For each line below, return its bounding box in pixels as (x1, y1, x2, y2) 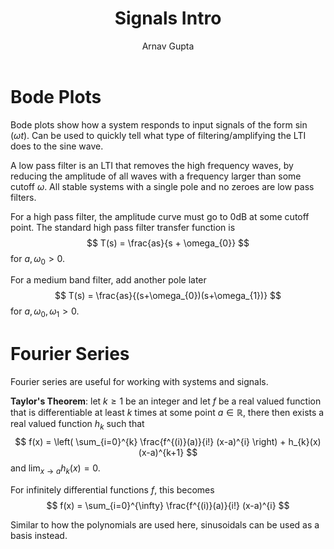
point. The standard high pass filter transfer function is (10, 221, 236, 233)
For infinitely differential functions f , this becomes (10, 483, 215, 496)
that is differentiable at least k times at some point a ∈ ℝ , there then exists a (10, 407, 325, 419)
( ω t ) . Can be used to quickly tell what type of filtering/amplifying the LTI (10, 129, 307, 141)
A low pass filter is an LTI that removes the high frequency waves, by (10, 159, 294, 171)
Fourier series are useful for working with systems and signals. (10, 376, 269, 388)
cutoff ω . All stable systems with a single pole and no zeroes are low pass (10, 180, 315, 192)
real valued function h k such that (10, 418, 145, 432)
